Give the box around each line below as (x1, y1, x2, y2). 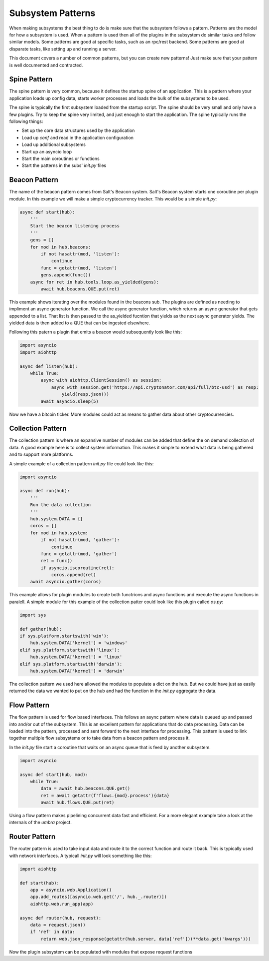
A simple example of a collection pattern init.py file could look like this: (9, 460, 154, 467)
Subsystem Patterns (9, 7, 96, 18)
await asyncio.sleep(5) (40, 398, 99, 404)
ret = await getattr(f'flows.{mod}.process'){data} (40, 793, 170, 798)
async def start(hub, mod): (19, 772, 88, 777)
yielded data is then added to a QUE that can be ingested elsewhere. (9, 320, 150, 326)
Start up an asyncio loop (21, 148, 72, 154)
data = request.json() (30, 922, 86, 928)
